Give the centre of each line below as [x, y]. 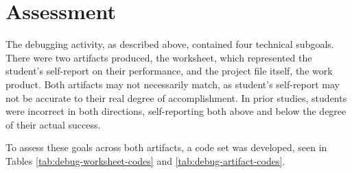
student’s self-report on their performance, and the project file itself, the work [169, 71]
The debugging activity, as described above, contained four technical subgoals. [170, 44]
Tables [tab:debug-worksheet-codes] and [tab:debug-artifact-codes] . [145, 160]
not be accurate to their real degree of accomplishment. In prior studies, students [176, 97]
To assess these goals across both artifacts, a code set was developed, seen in [166, 147]
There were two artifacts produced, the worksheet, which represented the [159, 57]
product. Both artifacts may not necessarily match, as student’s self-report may [173, 84]
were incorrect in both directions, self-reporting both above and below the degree [176, 111]
